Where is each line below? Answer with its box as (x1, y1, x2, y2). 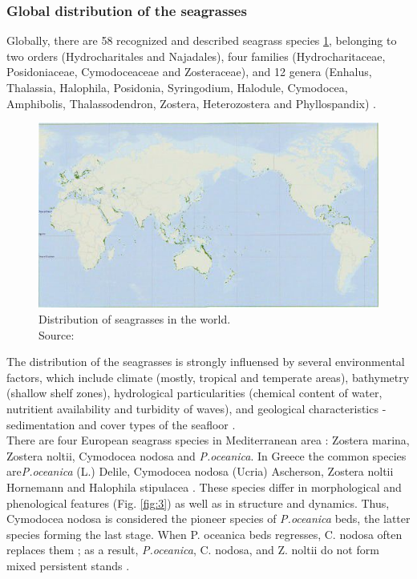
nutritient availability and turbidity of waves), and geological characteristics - (6, 400, 387, 417)
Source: (38, 326, 75, 343)
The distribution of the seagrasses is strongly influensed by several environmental (6, 353, 405, 370)
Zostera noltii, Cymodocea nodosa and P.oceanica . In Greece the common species (6, 447, 407, 464)
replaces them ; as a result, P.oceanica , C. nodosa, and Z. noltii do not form (6, 541, 379, 558)
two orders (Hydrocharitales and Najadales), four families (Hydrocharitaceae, (6, 47, 386, 64)
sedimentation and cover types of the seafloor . (6, 416, 236, 432)
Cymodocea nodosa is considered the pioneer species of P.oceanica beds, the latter (6, 510, 411, 527)
